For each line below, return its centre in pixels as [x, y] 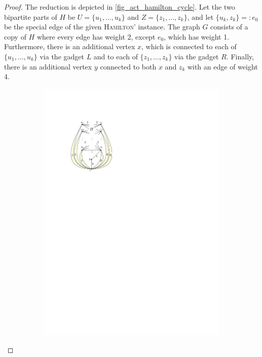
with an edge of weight [222, 66]
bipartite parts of [31, 16]
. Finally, [240, 56]
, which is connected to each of [189, 46]
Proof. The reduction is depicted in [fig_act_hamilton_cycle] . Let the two [120, 7]
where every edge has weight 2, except [96, 36]
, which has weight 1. [197, 36]
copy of [15, 36]
